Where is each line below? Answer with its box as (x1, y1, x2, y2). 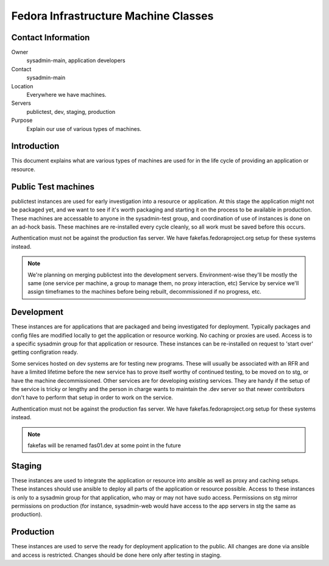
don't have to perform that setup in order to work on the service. (11, 394, 174, 402)
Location (11, 82, 34, 90)
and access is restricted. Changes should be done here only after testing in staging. (11, 551, 222, 559)
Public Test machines (11, 182, 94, 192)
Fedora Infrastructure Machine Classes (11, 9, 214, 23)
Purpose (11, 116, 33, 124)
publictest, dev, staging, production (26, 108, 116, 115)
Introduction (11, 141, 60, 152)
